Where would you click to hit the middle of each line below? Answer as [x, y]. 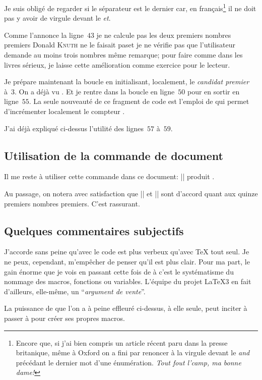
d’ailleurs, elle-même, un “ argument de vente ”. [75, 291]
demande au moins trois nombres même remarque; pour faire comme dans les [123, 55]
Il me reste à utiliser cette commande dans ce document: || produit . [109, 176]
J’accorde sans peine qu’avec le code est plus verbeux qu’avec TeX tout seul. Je [127, 252]
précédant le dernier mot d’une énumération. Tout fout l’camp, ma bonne [128, 362]
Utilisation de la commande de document [114, 155]
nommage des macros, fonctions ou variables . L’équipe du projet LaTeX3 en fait [128, 281]
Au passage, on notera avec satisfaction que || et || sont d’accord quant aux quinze [131, 193]
